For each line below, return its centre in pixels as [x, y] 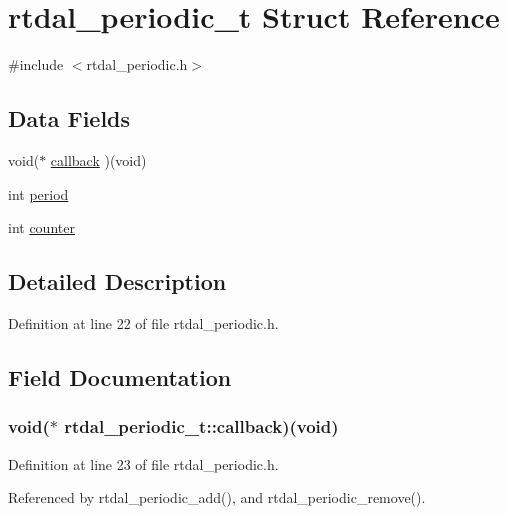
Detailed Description [117, 281]
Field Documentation [120, 376]
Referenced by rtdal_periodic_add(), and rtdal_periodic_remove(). [217, 497]
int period [38, 193]
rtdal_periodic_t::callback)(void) [201, 426]
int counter [41, 227]
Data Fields [69, 118]
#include [36, 64]
